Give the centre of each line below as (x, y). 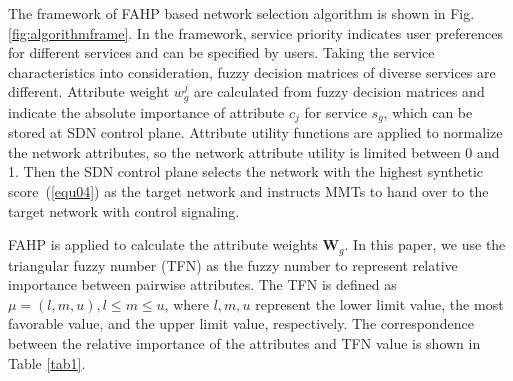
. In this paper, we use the (425, 244)
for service (335, 111)
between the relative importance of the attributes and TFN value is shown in (244, 343)
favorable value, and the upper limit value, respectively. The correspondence (241, 323)
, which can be (428, 111)
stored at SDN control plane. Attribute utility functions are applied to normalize (255, 132)
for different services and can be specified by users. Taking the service (221, 52)
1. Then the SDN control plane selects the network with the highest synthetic (245, 171)
